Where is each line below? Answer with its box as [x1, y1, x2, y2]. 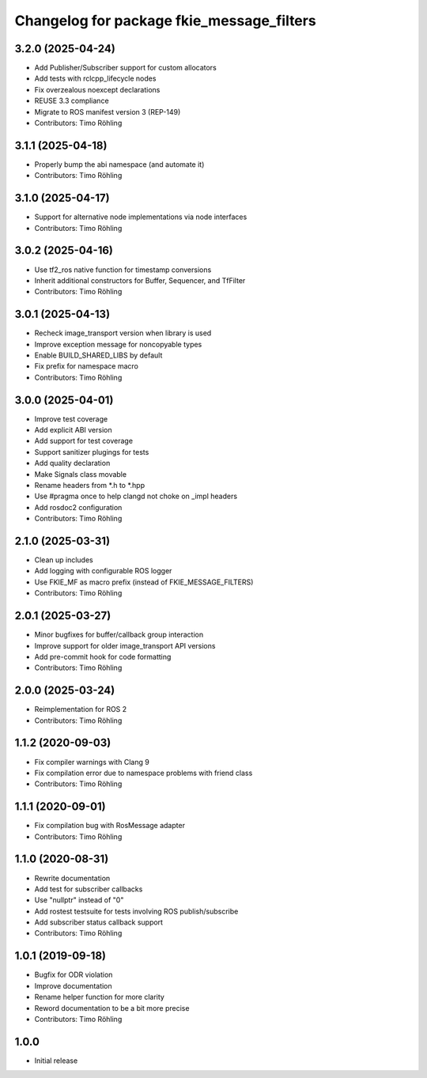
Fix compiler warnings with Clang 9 [34, 757, 149, 766]
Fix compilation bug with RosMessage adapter [34, 821, 186, 830]
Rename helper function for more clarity [34, 993, 165, 1002]
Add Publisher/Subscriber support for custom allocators [34, 63, 217, 73]
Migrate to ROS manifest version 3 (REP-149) [34, 107, 181, 116]
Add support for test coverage [34, 436, 134, 446]
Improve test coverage [34, 414, 108, 423]
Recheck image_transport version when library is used [34, 328, 212, 338]
